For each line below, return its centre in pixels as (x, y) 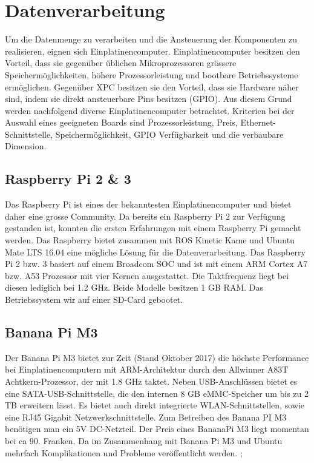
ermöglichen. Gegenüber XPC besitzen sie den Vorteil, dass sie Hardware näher (152, 86)
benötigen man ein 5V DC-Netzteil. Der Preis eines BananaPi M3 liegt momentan (157, 429)
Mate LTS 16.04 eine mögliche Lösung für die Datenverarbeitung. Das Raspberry (155, 252)
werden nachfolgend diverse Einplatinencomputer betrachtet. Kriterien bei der (150, 110)
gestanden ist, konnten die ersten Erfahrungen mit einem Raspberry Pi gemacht (153, 228)
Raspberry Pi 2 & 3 (68, 179)
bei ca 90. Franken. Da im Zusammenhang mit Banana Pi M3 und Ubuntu (144, 440)
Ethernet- (258, 122)
